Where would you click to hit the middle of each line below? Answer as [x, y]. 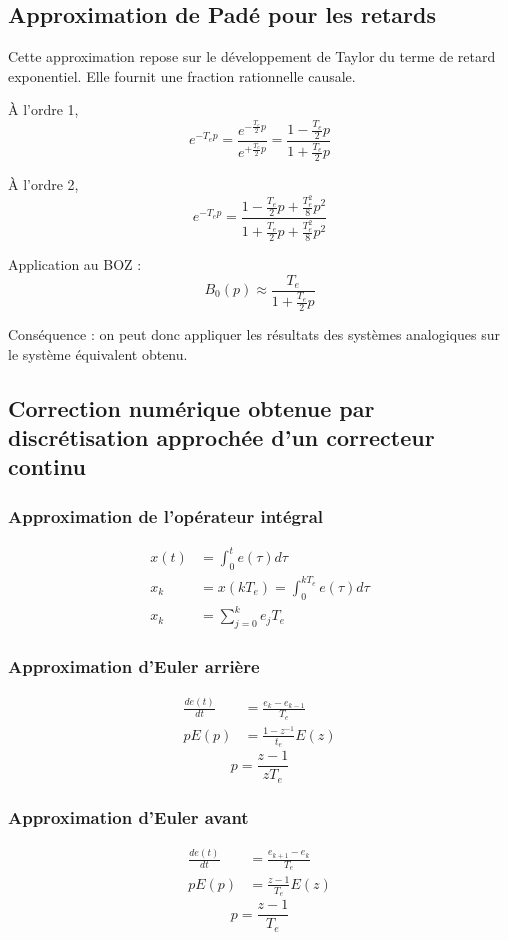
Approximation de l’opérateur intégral [166, 515]
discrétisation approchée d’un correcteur [221, 436]
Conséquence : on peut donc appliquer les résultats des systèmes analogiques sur [254, 333]
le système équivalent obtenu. [98, 353]
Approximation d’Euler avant [128, 816]
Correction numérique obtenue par [191, 407]
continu [47, 466]
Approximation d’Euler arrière [134, 665]
